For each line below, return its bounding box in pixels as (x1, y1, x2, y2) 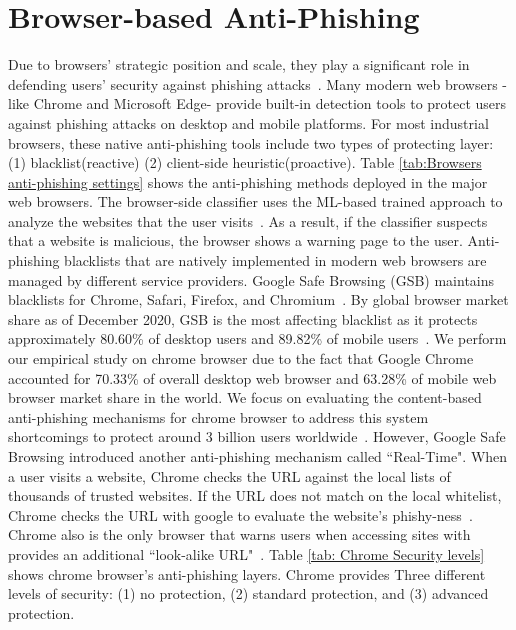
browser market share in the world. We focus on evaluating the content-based (8, 387, 482, 408)
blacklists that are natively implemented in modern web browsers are (64, 250, 487, 271)
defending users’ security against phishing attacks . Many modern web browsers (8, 73, 498, 94)
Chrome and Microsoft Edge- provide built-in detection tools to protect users (33, 93, 507, 114)
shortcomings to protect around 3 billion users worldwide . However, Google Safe (8, 426, 506, 447)
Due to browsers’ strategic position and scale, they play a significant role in (8, 54, 470, 75)
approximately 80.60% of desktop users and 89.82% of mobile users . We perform (8, 328, 507, 349)
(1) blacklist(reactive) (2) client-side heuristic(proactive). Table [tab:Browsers (8, 152, 482, 173)
